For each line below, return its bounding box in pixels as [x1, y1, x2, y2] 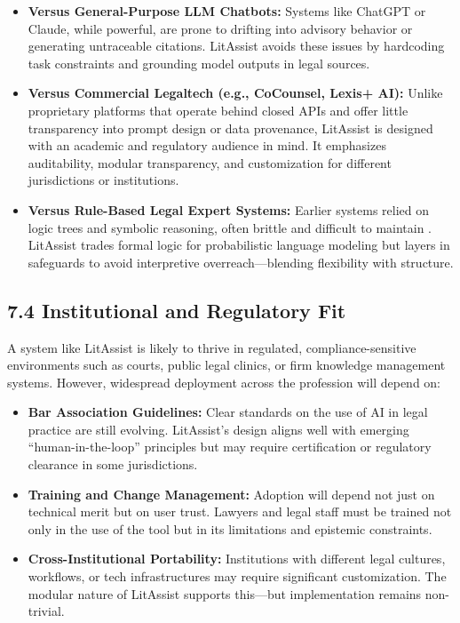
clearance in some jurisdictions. [28, 455, 198, 474]
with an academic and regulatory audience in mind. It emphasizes [28, 136, 386, 155]
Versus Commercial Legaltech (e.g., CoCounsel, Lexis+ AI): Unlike [28, 84, 443, 102]
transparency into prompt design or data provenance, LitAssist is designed [28, 118, 433, 137]
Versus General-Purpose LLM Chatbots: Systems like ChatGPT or [28, 2, 426, 20]
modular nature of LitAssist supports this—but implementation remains [28, 584, 422, 603]
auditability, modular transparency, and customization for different [28, 153, 392, 172]
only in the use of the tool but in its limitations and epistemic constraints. [28, 519, 432, 538]
